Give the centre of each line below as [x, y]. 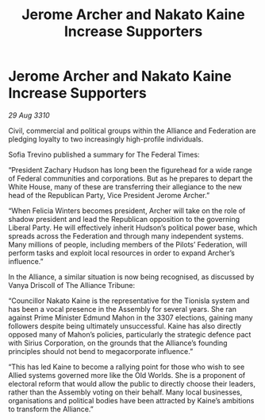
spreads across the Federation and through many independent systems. [126, 235]
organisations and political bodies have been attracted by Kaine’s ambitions [131, 400]
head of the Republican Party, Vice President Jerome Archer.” [109, 195]
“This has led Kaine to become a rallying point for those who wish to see [127, 367]
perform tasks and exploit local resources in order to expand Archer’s [122, 253]
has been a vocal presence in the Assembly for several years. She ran [122, 309]
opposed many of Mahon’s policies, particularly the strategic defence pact [130, 334]
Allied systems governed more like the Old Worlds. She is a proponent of [127, 375]
